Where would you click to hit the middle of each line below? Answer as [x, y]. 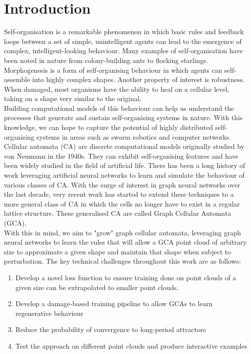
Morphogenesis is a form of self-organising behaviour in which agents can [113, 70]
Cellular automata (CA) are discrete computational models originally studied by [124, 146]
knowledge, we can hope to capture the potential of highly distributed [108, 127]
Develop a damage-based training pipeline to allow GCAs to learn [114, 303]
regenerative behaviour [49, 313]
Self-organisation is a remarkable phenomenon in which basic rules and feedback [124, 31]
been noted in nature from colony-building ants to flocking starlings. [106, 60]
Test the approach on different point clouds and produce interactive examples [131, 345]
